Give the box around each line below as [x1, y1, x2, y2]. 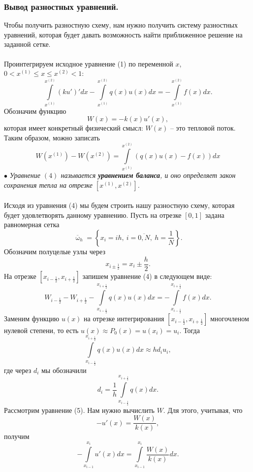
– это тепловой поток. [170, 123, 236, 133]
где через [4, 365, 32, 375]
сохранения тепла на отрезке [4, 179, 93, 190]
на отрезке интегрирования [84, 313, 164, 323]
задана [205, 209, 224, 220]
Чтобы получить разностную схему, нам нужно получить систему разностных [4, 20, 238, 30]
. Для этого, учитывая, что [163, 405, 243, 415]
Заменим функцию [4, 313, 60, 323]
